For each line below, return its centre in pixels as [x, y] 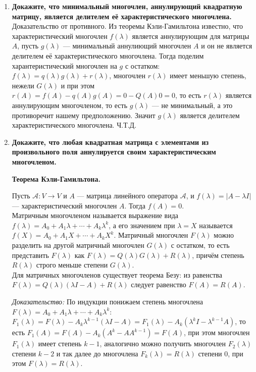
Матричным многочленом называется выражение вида [95, 215]
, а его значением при [142, 225]
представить [30, 255]
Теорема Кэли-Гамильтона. [56, 178]
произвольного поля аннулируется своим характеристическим [114, 152]
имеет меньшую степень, [208, 75]
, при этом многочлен [217, 332]
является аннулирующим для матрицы [191, 36]
